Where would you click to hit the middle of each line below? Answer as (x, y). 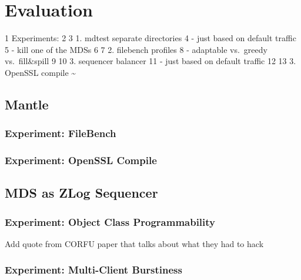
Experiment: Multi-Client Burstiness (93, 270)
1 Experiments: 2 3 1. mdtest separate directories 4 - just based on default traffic (150, 38)
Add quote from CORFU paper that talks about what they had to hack (134, 243)
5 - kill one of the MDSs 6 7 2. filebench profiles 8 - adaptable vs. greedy (136, 49)
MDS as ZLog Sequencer (81, 193)
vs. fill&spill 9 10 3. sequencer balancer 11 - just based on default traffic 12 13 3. (150, 61)
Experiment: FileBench (61, 133)
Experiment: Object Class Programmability (110, 221)
